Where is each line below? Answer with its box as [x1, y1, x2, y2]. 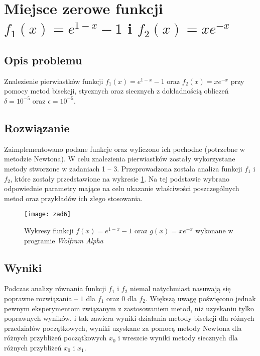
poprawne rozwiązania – [4, 293, 78, 303]
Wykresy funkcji [24, 225, 74, 235]
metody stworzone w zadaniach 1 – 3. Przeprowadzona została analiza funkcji [4, 163, 242, 173]
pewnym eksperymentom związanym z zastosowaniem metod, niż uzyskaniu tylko [4, 303, 254, 313]
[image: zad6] [24, 211, 71, 218]
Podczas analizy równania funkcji [4, 283, 106, 294]
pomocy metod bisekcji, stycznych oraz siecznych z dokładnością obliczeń [4, 85, 229, 96]
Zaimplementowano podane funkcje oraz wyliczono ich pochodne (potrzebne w [4, 143, 245, 154]
